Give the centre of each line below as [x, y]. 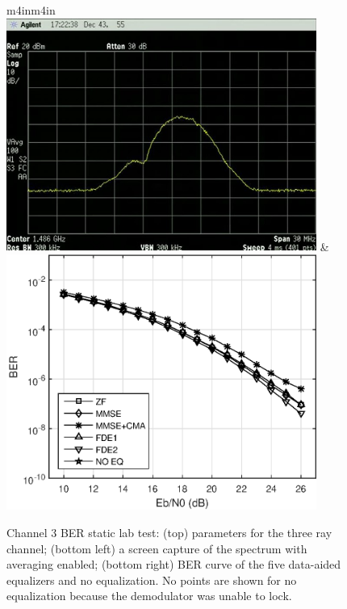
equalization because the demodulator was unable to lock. [149, 596]
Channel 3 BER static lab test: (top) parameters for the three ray [169, 532]
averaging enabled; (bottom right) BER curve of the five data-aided [174, 564]
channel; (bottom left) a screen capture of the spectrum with [157, 548]
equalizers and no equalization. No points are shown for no [152, 580]
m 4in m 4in [31, 10]
